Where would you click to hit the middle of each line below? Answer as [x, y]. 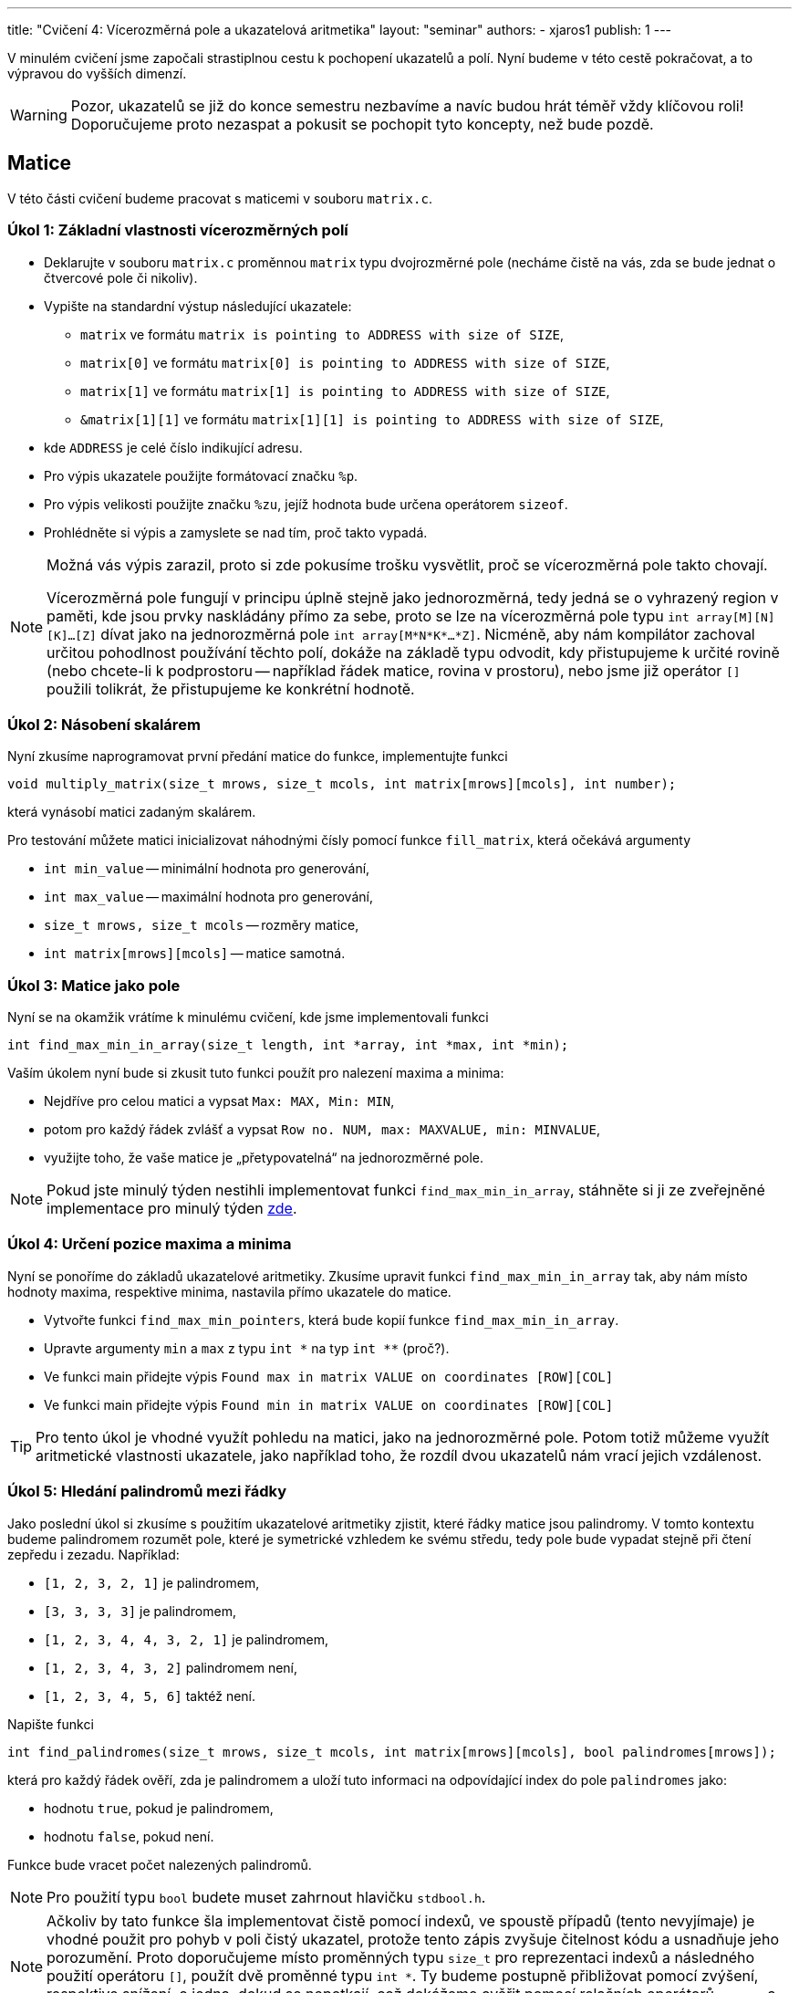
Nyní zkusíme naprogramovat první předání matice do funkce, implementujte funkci [258, 757]
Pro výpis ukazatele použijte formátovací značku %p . [201, 475]
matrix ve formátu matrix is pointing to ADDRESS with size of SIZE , [322, 334]
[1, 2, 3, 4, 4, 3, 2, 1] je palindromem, [187, 1639]
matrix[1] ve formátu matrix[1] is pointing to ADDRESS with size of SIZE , [345, 391]
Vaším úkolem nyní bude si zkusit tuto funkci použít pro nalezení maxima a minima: [256, 1073]
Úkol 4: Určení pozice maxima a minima [150, 1244]
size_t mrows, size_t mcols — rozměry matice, [202, 925]
